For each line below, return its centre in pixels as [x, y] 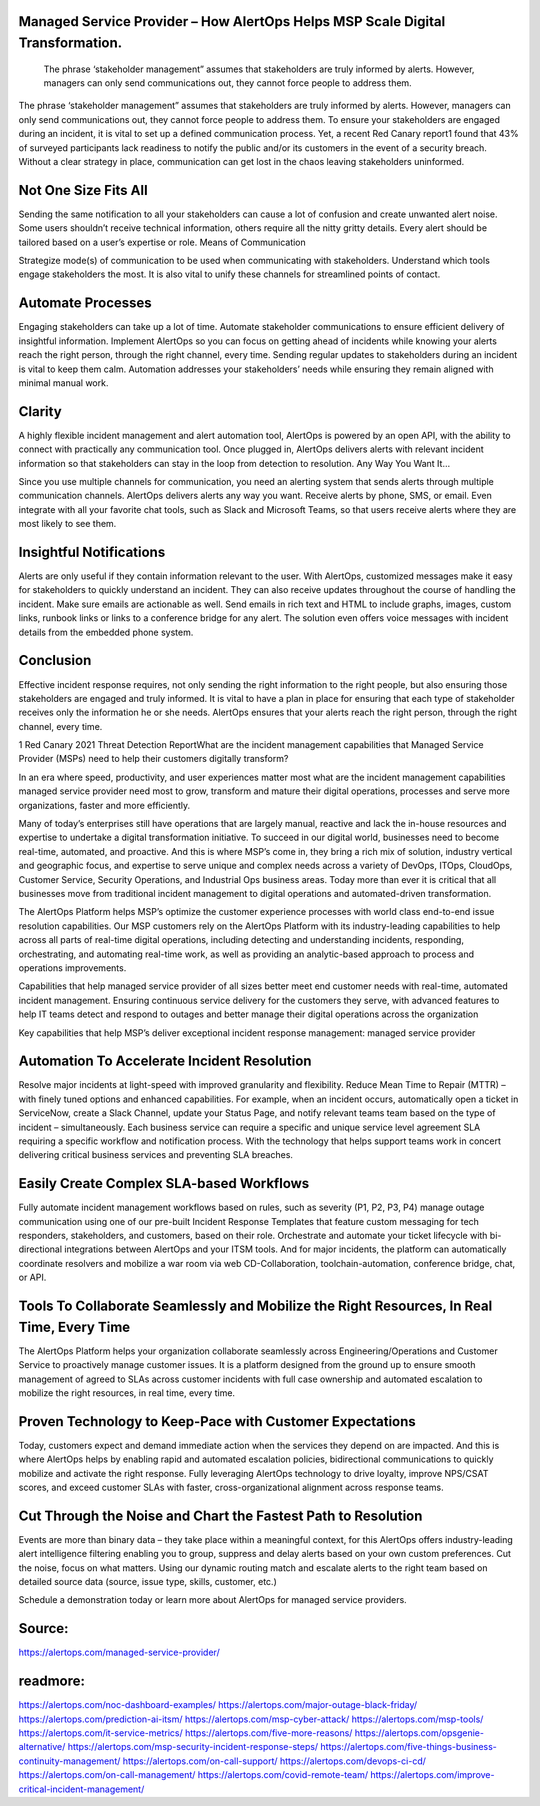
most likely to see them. [67, 524]
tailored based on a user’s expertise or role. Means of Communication [162, 242]
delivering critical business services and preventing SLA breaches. [156, 1155]
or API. [32, 1277]
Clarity [40, 411]
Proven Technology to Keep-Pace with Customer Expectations [217, 1421]
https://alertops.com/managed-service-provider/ [119, 1652]
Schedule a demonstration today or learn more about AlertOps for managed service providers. [212, 1600]
